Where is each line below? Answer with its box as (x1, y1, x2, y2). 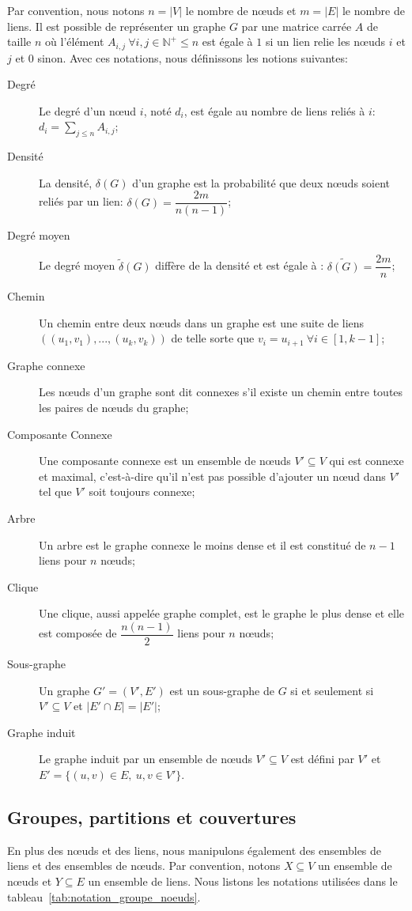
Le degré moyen (39, 257, 115, 274)
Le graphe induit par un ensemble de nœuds (39, 750, 252, 767)
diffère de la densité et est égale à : (155, 257, 324, 274)
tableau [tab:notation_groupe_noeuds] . (7, 888, 201, 905)
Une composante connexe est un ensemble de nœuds (39, 452, 291, 469)
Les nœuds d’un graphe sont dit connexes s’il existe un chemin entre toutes (39, 384, 403, 400)
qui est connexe (329, 452, 404, 469)
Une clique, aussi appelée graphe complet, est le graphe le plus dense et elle (39, 605, 405, 622)
